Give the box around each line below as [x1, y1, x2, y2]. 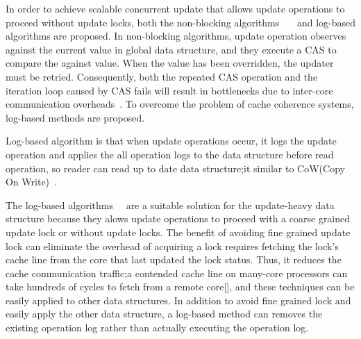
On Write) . [6, 174, 57, 189]
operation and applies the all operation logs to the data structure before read [6, 147, 334, 161]
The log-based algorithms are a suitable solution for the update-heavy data [6, 197, 335, 212]
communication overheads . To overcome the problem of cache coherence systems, [6, 97, 354, 111]
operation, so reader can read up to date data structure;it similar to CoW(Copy [6, 160, 345, 175]
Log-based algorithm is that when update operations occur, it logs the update [6, 133, 337, 148]
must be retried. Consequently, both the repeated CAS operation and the [6, 69, 318, 83]
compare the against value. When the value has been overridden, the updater [6, 56, 334, 70]
